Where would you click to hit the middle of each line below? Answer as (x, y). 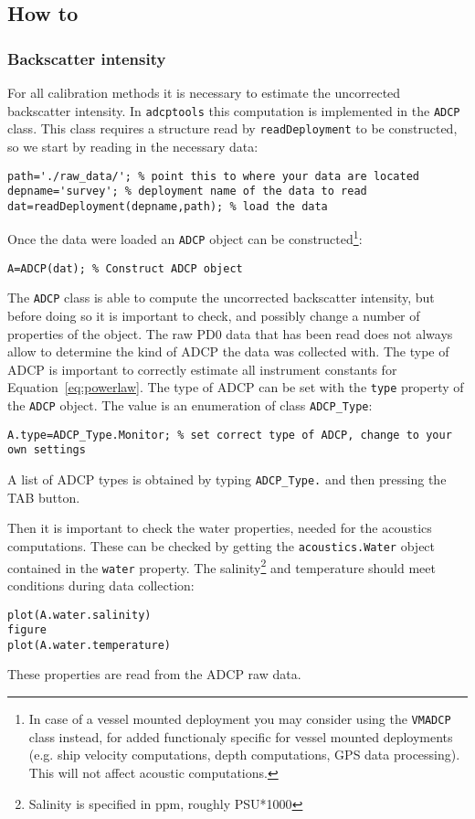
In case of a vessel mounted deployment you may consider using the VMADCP (240, 719)
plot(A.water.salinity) (79, 615)
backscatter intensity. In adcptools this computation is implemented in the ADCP (234, 110)
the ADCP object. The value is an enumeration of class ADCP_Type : (190, 405)
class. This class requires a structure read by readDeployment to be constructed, (232, 128)
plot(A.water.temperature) (89, 645)
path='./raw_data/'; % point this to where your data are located (214, 176)
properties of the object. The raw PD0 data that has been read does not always (230, 333)
